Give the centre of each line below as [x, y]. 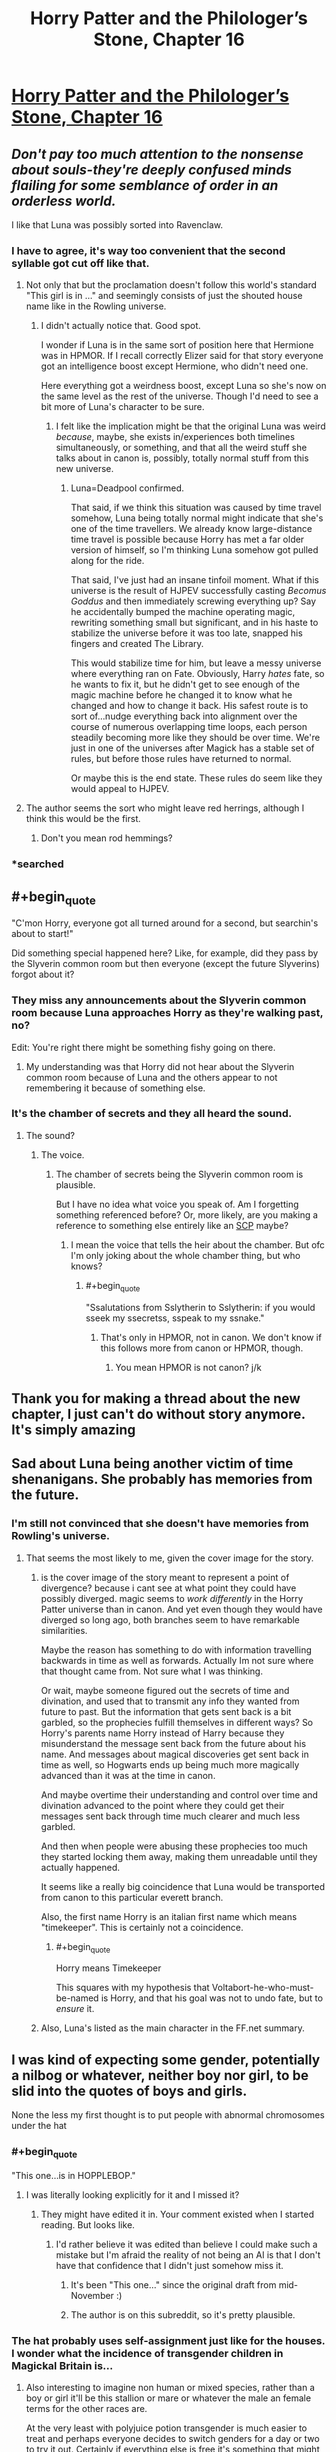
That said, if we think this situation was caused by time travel [196, 508]
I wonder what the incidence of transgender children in [147, 2353]
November [92, 2295]
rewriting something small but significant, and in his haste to [194, 623]
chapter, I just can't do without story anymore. [158, 1414]
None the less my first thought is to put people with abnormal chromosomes [168, 2115]
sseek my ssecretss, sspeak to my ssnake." [175, 1318]
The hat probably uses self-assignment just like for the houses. [168, 2340]
